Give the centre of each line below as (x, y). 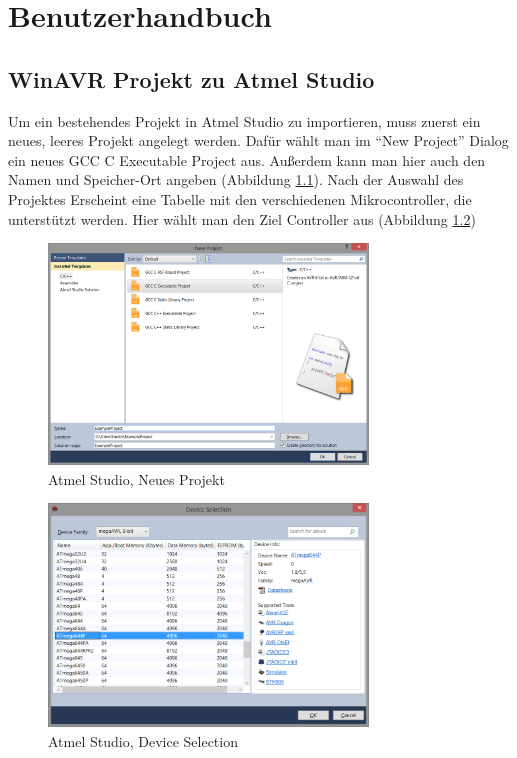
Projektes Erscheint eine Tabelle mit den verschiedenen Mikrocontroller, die (240, 198)
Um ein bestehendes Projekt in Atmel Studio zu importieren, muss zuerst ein (244, 120)
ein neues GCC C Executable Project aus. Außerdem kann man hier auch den (247, 159)
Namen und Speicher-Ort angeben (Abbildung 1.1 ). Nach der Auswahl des (236, 179)
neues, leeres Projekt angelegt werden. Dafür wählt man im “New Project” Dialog (258, 140)
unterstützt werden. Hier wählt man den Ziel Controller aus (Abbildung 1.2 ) (242, 218)
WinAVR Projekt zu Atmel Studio (191, 78)
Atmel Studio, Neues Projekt (136, 478)
